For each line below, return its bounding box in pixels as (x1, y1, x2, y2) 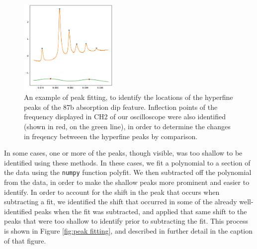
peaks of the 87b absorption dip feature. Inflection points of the (24, 101, 218, 112)
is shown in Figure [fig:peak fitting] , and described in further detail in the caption (4, 226, 253, 236)
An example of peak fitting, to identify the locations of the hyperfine (24, 92, 233, 102)
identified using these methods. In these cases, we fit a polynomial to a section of (4, 157, 251, 167)
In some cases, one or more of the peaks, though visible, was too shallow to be (4, 148, 243, 158)
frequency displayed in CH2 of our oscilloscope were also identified (24, 111, 226, 122)
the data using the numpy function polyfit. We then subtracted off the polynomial (4, 167, 252, 177)
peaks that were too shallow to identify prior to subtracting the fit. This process (4, 216, 249, 226)
